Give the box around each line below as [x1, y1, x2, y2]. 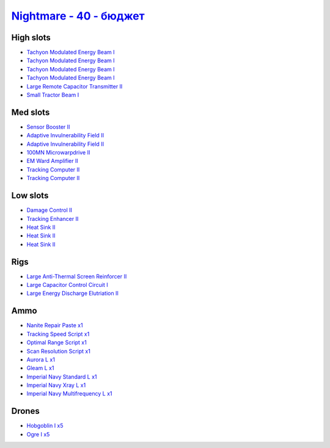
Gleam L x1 [26, 364, 54, 372]
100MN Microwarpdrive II [26, 149, 90, 156]
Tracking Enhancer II [26, 215, 79, 222]
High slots [11, 32, 51, 43]
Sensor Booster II [26, 123, 70, 131]
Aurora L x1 [26, 356, 55, 363]
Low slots [11, 190, 49, 201]
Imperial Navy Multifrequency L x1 [26, 390, 112, 397]
